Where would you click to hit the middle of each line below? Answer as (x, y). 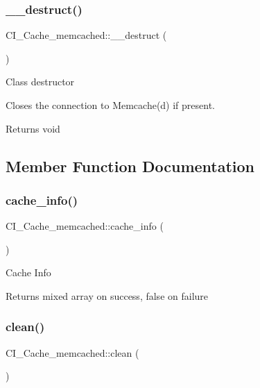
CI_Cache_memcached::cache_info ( (85, 226)
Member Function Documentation (130, 166)
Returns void (33, 128)
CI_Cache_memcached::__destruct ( (86, 35)
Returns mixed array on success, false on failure (107, 295)
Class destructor (40, 82)
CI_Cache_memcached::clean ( (72, 352)
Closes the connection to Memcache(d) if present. (111, 105)
